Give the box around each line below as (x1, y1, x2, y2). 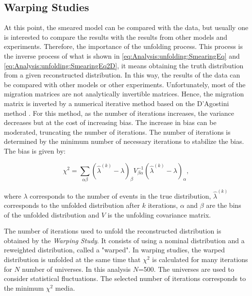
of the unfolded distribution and (4, 209, 100, 219)
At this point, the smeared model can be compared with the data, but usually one (4, 22, 249, 32)
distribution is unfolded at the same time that (4, 254, 141, 265)
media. (55, 282, 75, 293)
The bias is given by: (4, 145, 66, 156)
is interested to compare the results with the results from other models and (4, 31, 228, 42)
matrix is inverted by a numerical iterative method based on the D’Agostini (4, 98, 229, 108)
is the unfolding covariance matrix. (107, 209, 211, 219)
